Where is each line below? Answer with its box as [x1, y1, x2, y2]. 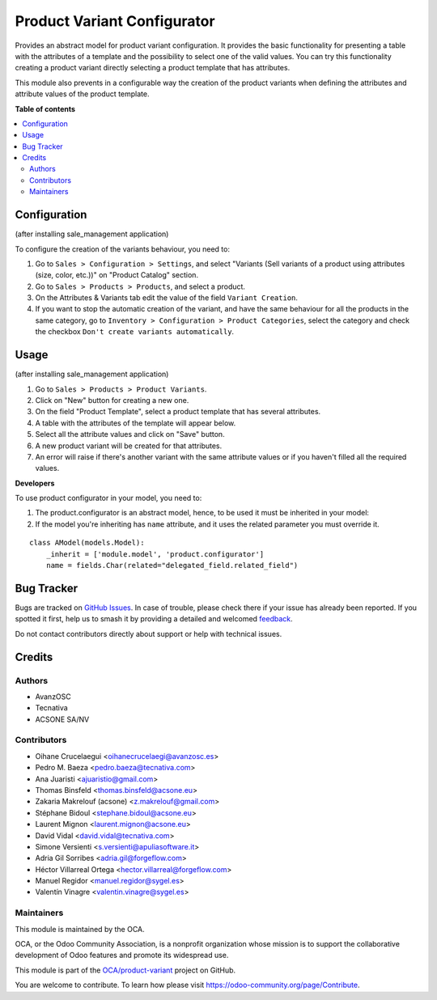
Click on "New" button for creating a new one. [35, 395, 189, 405]
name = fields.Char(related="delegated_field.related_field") [45, 561, 299, 570]
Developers [15, 478, 55, 488]
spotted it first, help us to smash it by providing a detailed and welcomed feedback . [15, 614, 293, 624]
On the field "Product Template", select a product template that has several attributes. [35, 407, 321, 417]
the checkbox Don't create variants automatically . [35, 327, 235, 337]
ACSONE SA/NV [35, 714, 90, 724]
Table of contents [15, 104, 76, 113]
